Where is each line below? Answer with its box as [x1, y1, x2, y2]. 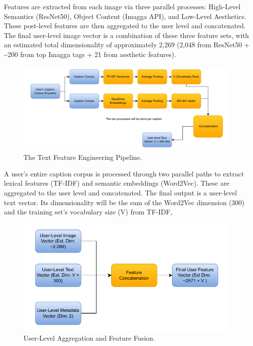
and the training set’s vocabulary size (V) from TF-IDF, [4, 207, 173, 217]
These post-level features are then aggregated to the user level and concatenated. [4, 20, 246, 31]
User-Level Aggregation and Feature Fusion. [23, 332, 155, 343]
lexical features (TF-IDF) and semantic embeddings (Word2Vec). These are [4, 178, 230, 188]
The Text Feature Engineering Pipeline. [23, 152, 142, 162]
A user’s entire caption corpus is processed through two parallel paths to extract [4, 168, 244, 178]
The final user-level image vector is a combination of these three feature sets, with [4, 30, 249, 40]
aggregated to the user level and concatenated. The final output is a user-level [4, 188, 237, 198]
